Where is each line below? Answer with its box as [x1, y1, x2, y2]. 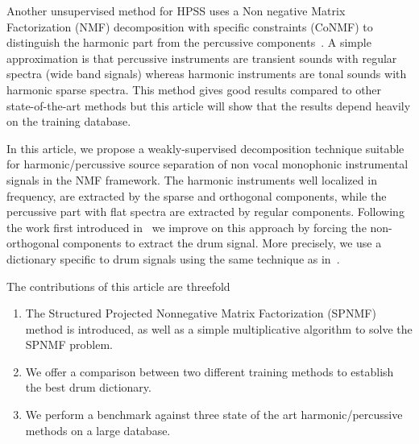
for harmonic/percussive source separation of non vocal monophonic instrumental [6, 156, 409, 172]
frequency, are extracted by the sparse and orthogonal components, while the [6, 187, 387, 204]
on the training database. [6, 113, 131, 130]
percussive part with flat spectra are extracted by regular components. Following [6, 203, 404, 220]
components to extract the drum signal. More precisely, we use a [63, 234, 382, 251]
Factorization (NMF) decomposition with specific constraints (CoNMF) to [6, 18, 373, 35]
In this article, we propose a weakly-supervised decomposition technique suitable [6, 139, 404, 156]
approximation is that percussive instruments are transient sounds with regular [6, 49, 397, 66]
